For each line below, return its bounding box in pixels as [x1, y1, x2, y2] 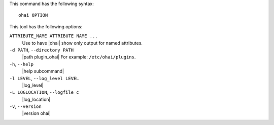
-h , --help [9, 61, 34, 67]
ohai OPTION [18, 13, 48, 18]
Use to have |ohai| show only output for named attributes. [22, 40, 143, 46]
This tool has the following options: [9, 23, 83, 30]
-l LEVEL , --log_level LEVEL [9, 75, 79, 81]
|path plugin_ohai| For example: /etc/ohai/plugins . [22, 54, 136, 60]
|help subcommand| [22, 68, 64, 74]
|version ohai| [22, 110, 51, 116]
